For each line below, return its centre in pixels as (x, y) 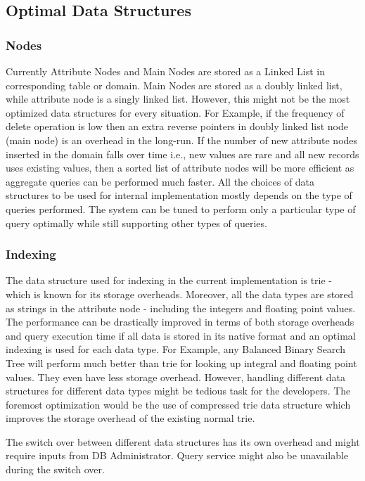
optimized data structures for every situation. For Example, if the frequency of (175, 112)
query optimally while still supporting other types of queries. (136, 223)
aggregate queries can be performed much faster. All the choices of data (160, 181)
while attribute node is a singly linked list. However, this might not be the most (178, 99)
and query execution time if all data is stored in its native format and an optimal (181, 335)
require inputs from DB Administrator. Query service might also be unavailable (177, 455)
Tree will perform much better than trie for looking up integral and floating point (181, 363)
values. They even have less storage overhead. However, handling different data (176, 377)
